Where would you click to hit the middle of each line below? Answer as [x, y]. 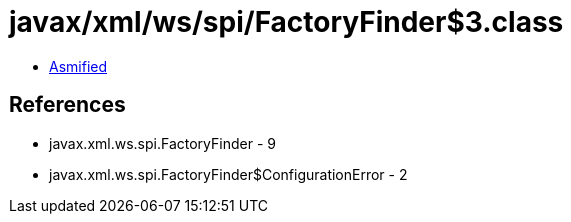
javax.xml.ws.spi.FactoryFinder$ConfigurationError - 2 [228, 174]
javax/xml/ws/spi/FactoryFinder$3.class [286, 22]
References [67, 105]
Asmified [78, 66]
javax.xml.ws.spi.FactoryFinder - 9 [162, 143]
